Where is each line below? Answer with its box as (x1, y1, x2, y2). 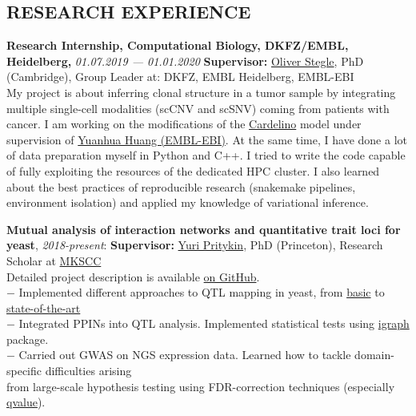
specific (6, 362, 42, 379)
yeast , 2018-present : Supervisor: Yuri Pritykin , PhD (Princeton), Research (6, 236, 383, 253)
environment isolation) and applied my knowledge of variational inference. (6, 194, 369, 211)
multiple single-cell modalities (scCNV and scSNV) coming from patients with (6, 99, 390, 116)
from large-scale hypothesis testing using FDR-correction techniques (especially (6, 378, 395, 394)
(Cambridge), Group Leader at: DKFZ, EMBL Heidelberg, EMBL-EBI (6, 68, 354, 85)
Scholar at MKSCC (6, 252, 102, 269)
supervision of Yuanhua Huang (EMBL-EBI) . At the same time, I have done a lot (6, 131, 407, 147)
